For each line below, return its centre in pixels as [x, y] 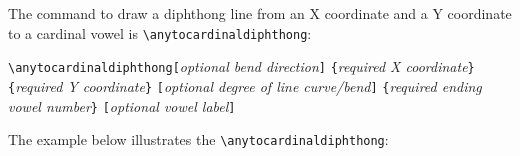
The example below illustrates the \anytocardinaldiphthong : [198, 139]
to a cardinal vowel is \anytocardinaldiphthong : [160, 32]
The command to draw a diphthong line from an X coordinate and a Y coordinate [260, 13]
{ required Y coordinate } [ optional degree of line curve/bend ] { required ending [245, 85]
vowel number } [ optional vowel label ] [122, 105]
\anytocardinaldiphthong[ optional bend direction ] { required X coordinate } [241, 66]
